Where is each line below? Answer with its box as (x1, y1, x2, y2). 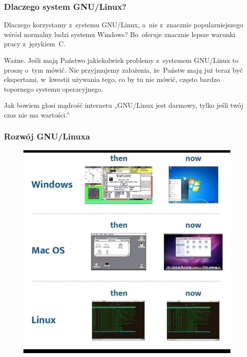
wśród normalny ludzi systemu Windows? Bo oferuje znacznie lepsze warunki (4, 29, 235, 39)
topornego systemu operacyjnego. (4, 83, 103, 94)
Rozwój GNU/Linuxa (4, 130, 90, 142)
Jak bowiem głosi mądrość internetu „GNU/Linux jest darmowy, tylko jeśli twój (4, 100, 244, 110)
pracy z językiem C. (4, 39, 66, 49)
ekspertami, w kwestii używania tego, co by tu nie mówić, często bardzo (4, 74, 220, 84)
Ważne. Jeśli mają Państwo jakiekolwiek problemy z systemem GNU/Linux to (4, 55, 239, 65)
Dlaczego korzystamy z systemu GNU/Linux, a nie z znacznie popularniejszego (4, 20, 244, 30)
